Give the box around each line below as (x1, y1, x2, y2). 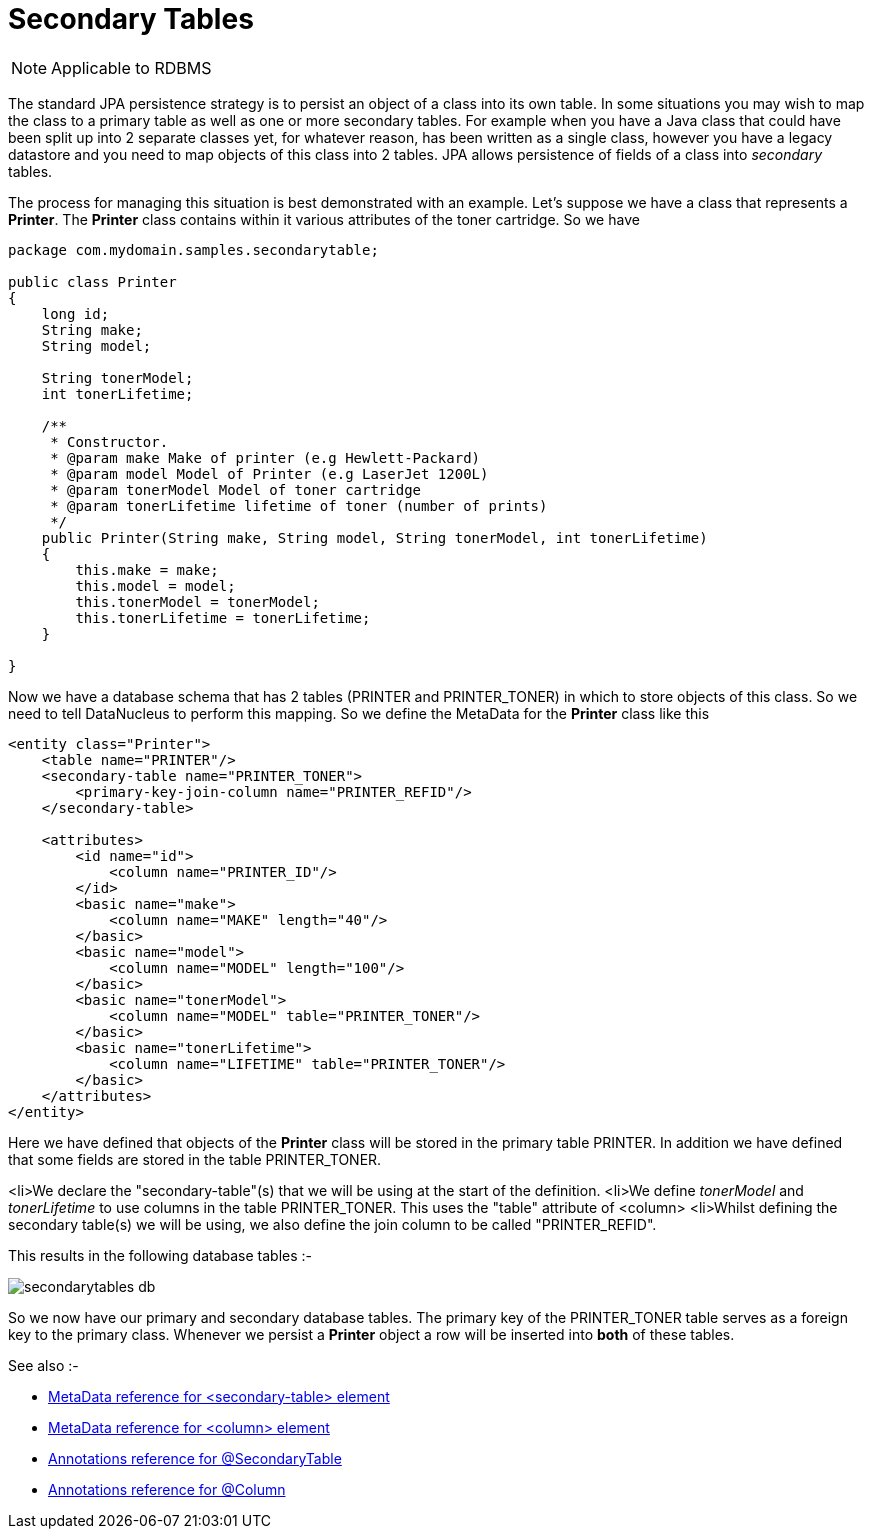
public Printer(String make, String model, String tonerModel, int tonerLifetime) (41, 529, 708, 546)
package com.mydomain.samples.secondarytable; (8, 241, 379, 258)
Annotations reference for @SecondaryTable (48, 1449, 342, 1467)
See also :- (8, 1356, 79, 1374)
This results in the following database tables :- (8, 1246, 312, 1264)
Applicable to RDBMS (51, 57, 212, 78)
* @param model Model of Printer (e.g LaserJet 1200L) (50, 465, 489, 482)
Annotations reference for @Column (48, 1480, 286, 1498)
